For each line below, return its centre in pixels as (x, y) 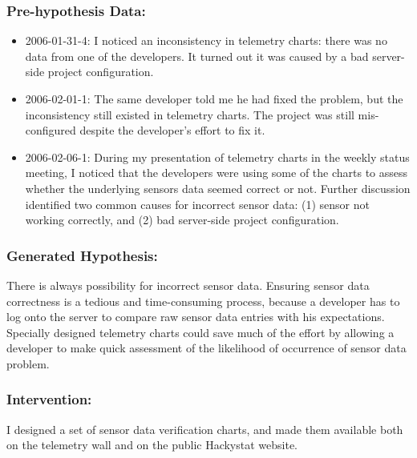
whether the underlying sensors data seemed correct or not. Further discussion (218, 188)
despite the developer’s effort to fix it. (172, 130)
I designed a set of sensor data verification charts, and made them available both (205, 429)
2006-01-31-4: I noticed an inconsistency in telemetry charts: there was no (206, 40)
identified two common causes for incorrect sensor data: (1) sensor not (197, 204)
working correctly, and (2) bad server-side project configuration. (182, 220)
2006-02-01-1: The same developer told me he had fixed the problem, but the (214, 98)
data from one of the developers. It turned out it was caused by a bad (197, 56)
